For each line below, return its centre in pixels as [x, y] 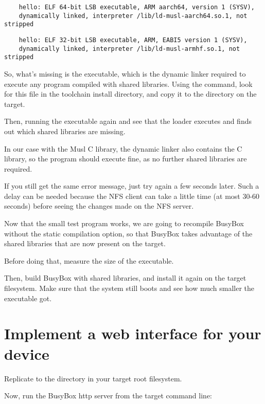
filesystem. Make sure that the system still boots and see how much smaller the [129, 288]
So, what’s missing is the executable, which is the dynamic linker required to [125, 73]
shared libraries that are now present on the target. [85, 243]
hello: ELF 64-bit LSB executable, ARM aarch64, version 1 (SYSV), [137, 7]
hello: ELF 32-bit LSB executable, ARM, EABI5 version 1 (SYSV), [133, 40]
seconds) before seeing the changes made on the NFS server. [99, 206]
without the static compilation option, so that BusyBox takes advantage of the [128, 233]
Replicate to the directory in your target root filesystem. [93, 378]
